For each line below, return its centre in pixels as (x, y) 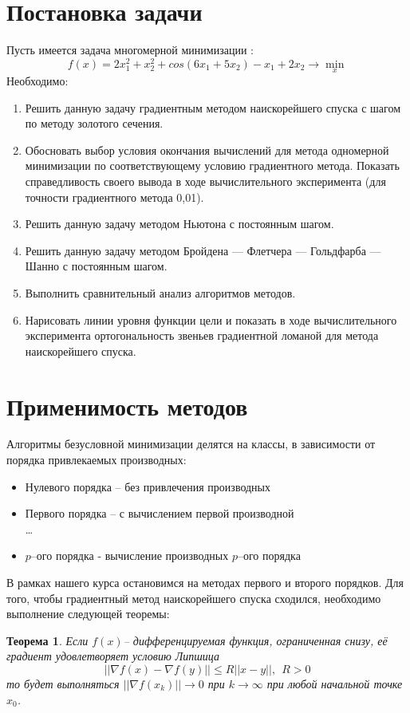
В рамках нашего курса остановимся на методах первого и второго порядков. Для (205, 583)
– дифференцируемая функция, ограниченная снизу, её (255, 640)
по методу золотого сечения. (94, 123)
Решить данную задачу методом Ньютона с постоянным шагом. (179, 224)
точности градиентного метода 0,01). (114, 197)
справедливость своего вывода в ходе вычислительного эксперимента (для (205, 181)
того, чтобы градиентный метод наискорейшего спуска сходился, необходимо (194, 598)
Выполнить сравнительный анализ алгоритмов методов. (160, 292)
